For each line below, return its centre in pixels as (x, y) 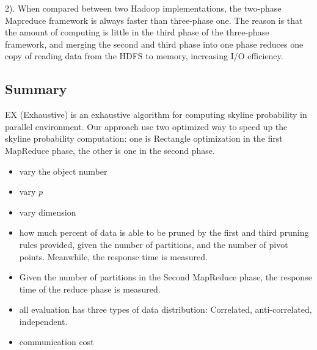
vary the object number (63, 171)
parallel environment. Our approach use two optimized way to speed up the (146, 126)
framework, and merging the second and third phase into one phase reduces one (154, 44)
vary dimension (48, 212)
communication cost (56, 342)
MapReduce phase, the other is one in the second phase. (110, 150)
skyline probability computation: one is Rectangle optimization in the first (144, 138)
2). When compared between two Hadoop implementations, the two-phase (143, 8)
